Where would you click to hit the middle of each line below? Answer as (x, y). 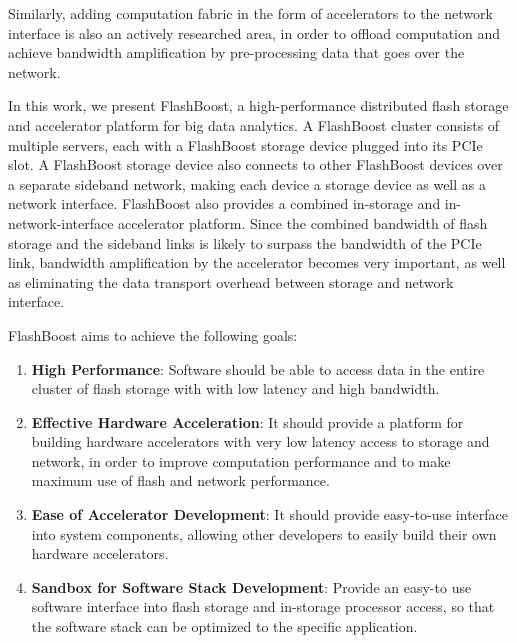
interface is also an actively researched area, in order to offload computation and (254, 32)
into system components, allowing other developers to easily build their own (264, 533)
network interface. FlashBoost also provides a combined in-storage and (224, 203)
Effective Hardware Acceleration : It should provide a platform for (247, 421)
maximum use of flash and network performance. (180, 480)
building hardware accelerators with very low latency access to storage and (260, 441)
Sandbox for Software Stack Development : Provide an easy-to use (251, 586)
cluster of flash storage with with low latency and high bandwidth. (235, 388)
